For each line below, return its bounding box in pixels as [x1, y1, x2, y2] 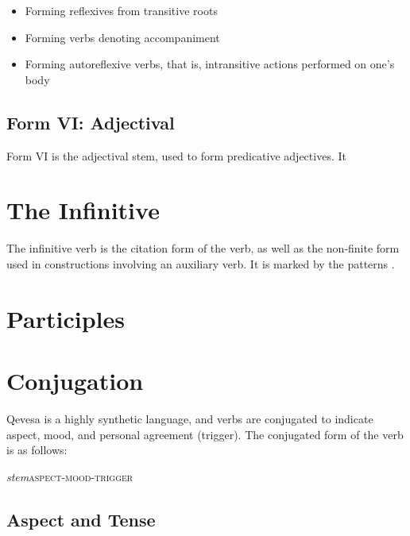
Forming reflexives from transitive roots [25, 2, 218, 18]
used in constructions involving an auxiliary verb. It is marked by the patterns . [6, 255, 395, 272]
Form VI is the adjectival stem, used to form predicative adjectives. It [6, 147, 346, 164]
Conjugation [6, 364, 144, 397]
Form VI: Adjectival [6, 110, 175, 134]
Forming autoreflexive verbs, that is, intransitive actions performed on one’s [25, 56, 395, 72]
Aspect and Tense [6, 507, 156, 531]
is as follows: [6, 442, 68, 458]
